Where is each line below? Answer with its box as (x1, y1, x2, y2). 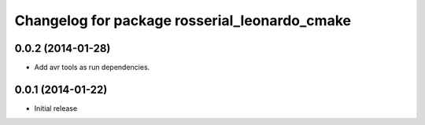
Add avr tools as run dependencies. (34, 63, 150, 72)
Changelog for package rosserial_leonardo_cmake (14, 12, 352, 29)
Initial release (34, 103, 78, 113)
